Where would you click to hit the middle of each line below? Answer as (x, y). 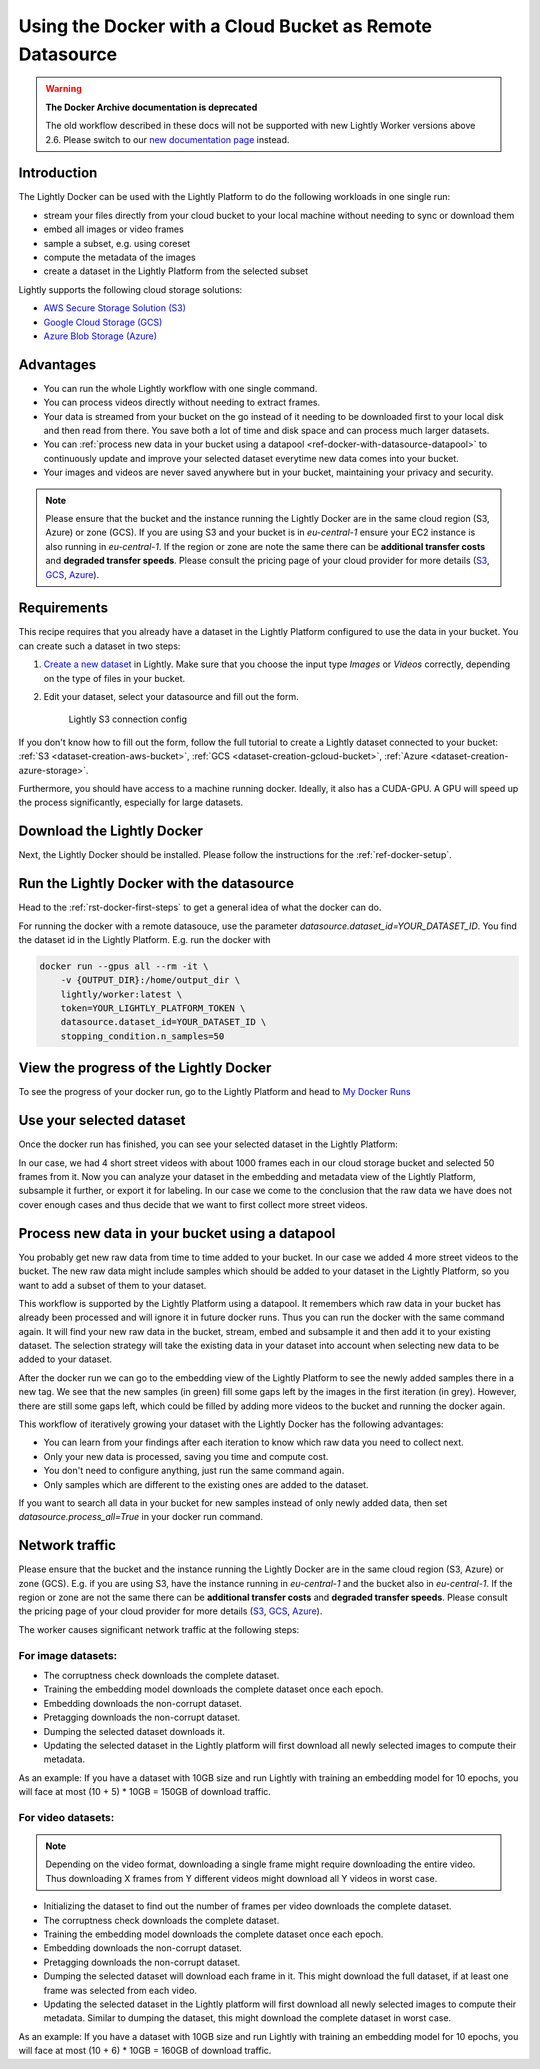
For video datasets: (66, 1817)
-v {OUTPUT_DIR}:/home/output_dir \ (150, 980)
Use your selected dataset (102, 1120)
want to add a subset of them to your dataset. (112, 1285)
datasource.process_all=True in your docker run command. (141, 1517)
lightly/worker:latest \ (121, 994)
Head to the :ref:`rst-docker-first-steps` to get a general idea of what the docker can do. (200, 907)
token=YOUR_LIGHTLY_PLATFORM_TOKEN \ (153, 1008)
